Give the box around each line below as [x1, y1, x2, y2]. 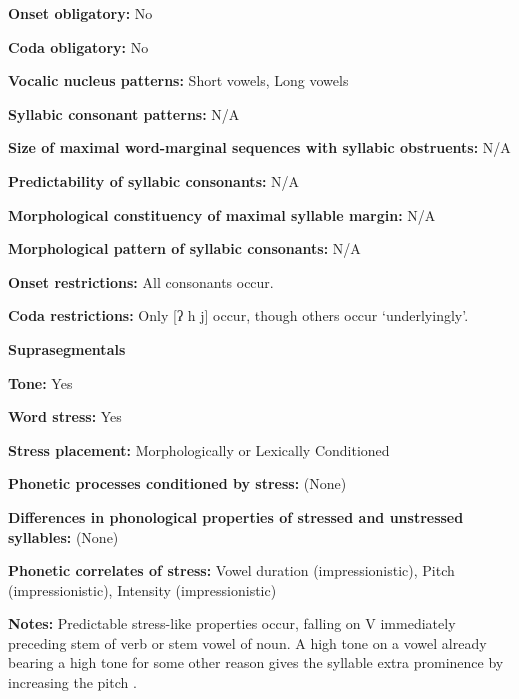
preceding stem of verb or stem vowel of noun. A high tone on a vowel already [8, 632, 487, 653]
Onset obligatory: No [8, 3, 153, 23]
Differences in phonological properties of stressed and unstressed [8, 506, 464, 527]
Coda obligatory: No [8, 36, 149, 57]
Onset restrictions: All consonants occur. [8, 271, 274, 292]
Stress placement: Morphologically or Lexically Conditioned [8, 439, 390, 460]
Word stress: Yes [8, 406, 122, 427]
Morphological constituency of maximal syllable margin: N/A [8, 204, 436, 225]
